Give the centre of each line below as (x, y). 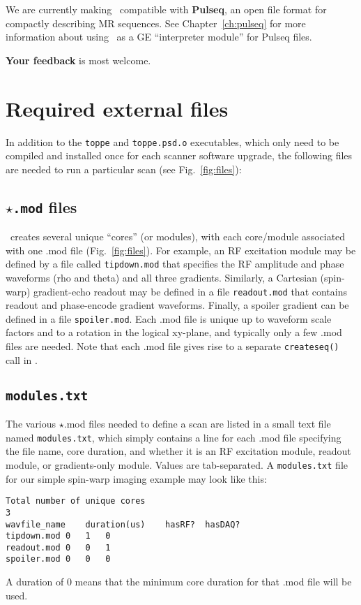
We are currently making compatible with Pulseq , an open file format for (166, 9)
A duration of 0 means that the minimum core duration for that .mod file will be (179, 582)
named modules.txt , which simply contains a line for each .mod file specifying (174, 437)
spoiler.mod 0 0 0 (58, 559)
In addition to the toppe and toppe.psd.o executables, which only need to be (172, 141)
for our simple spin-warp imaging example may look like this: (136, 478)
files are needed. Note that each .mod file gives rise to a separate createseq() (172, 346)
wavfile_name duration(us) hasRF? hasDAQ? (123, 524)
